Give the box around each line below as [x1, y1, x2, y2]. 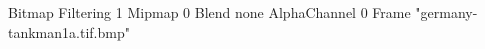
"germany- [415, 2, 478, 22]
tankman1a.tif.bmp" [8, 21, 130, 42]
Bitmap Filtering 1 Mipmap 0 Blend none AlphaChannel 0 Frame [8, 2, 411, 22]
